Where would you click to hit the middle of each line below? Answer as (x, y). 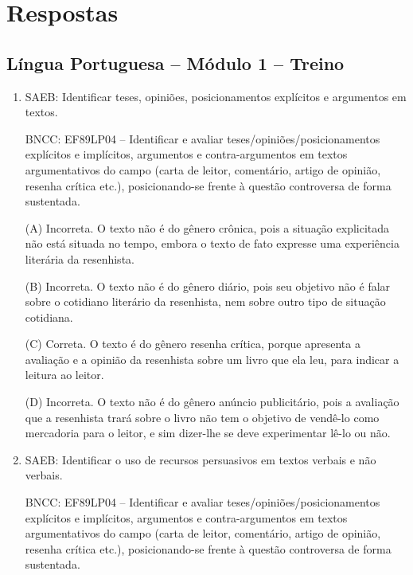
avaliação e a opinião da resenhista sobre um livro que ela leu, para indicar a (212, 359)
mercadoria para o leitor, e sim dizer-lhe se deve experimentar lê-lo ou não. (208, 433)
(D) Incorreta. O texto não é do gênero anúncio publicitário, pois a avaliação (212, 402)
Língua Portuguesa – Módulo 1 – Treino (175, 63)
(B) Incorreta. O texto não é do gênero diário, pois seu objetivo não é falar (208, 286)
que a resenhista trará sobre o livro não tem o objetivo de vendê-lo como (202, 417)
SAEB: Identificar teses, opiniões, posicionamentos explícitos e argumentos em (216, 96)
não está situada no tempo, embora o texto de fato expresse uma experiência (212, 243)
